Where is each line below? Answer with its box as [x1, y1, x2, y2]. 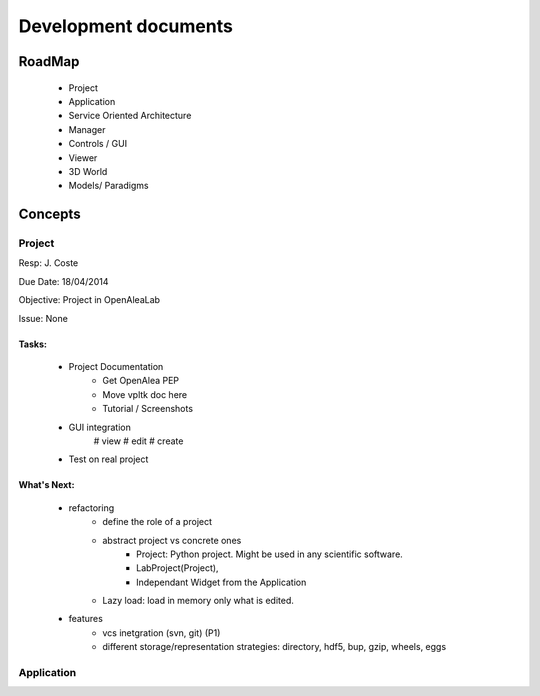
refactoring [68, 501, 115, 514]
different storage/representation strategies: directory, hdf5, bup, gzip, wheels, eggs [102, 641, 447, 653]
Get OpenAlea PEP [102, 375, 180, 387]
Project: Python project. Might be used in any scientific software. [136, 548, 404, 560]
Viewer [68, 151, 98, 164]
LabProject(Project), [136, 562, 219, 574]
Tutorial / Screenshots [102, 403, 194, 415]
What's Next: [18, 479, 75, 491]
